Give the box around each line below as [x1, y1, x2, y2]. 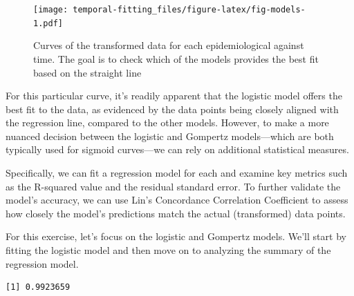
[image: [33, 5, 68, 14]
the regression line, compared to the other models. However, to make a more [6, 115, 329, 130]
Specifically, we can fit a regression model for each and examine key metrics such [6, 166, 348, 180]
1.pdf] [33, 18, 63, 28]
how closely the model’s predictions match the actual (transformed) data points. [6, 206, 346, 220]
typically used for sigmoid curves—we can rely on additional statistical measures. [6, 142, 349, 157]
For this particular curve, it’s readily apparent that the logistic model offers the [6, 88, 342, 103]
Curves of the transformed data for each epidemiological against [33, 38, 304, 52]
